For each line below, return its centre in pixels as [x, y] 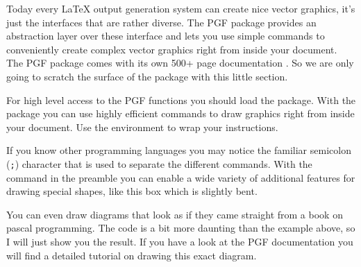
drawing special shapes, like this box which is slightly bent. [132, 191]
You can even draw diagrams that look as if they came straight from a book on [175, 214]
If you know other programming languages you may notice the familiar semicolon [179, 150]
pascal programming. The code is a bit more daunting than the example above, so [181, 228]
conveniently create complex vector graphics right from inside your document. [172, 49]
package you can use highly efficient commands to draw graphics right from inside [180, 113]
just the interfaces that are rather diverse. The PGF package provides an [161, 22]
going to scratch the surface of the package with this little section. [147, 76]
